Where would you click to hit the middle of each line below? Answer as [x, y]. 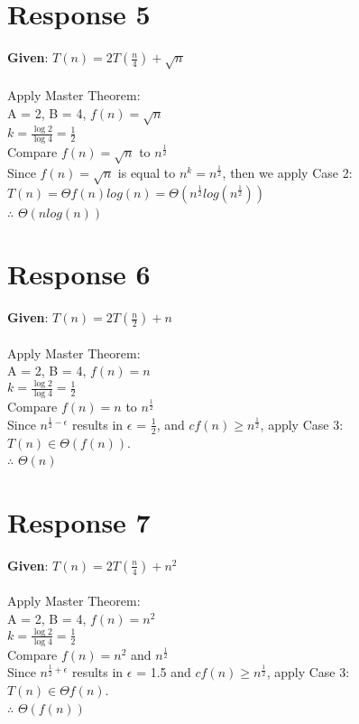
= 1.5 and [164, 672]
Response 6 [79, 274]
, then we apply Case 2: [287, 172]
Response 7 [79, 521]
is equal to [147, 172]
